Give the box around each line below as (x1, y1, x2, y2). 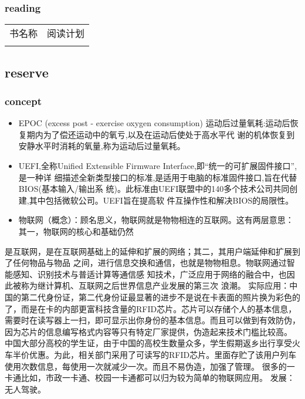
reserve (5, 63, 49, 81)
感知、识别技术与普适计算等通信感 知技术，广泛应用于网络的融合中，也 (12, 268, 287, 280)
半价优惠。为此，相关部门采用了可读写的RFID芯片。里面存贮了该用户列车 (12, 348, 297, 360)
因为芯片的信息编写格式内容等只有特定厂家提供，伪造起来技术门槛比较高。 (5, 325, 292, 337)
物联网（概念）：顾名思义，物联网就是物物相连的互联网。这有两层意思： (18, 214, 294, 226)
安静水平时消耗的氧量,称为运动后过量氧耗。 (18, 140, 185, 152)
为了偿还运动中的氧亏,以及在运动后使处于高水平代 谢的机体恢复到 (43, 128, 295, 140)
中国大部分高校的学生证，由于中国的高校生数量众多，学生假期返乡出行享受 (5, 337, 292, 349)
